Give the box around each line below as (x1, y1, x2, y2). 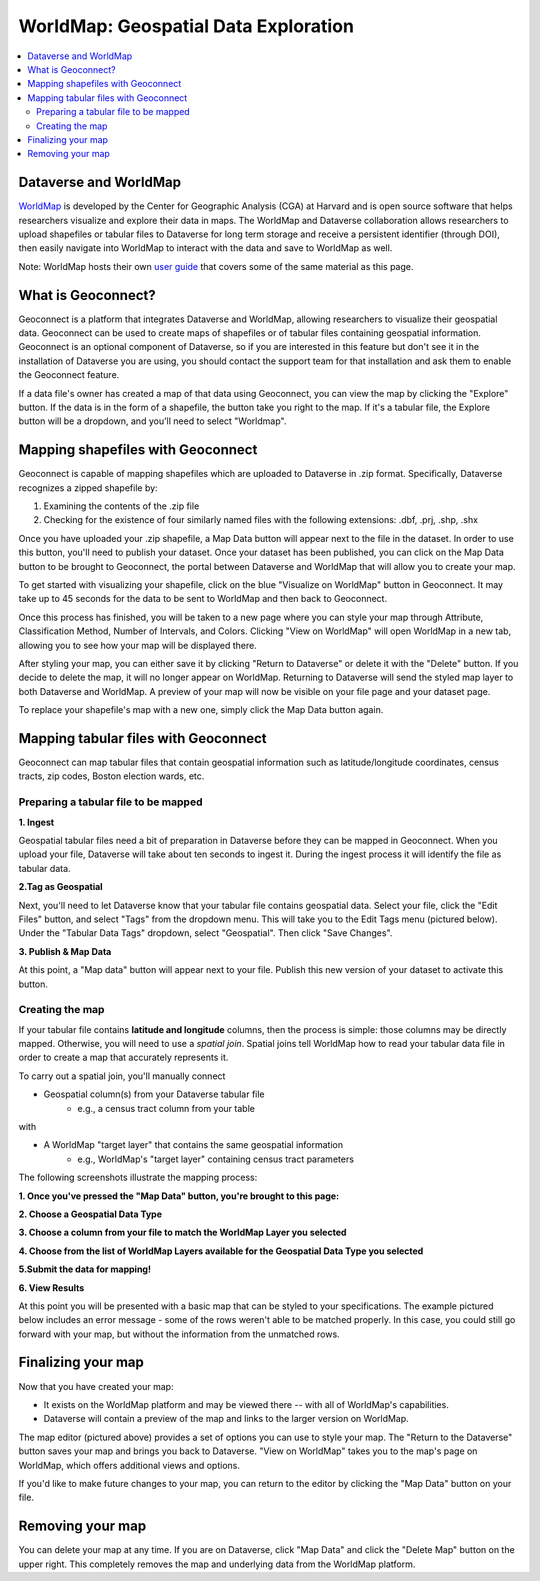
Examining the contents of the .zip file (43, 500, 200, 512)
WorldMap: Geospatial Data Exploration (18, 15, 355, 37)
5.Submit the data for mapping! (18, 1263, 152, 1275)
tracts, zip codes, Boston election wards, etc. (18, 770, 205, 782)
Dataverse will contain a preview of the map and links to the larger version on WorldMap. (43, 1413, 409, 1425)
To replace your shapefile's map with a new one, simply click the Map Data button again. (18, 704, 384, 716)
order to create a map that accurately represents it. (18, 1051, 229, 1064)
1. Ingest (18, 816, 55, 828)
